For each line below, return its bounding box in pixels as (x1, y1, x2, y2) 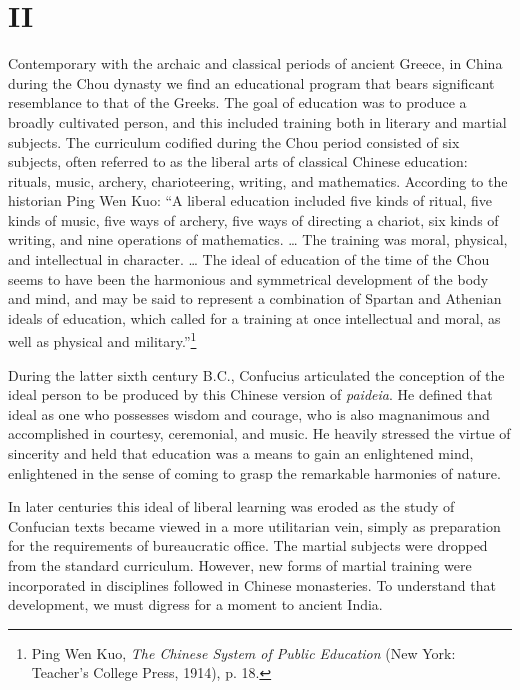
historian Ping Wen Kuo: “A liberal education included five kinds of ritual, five (8, 190, 492, 211)
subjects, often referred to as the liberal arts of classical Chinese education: (8, 151, 468, 172)
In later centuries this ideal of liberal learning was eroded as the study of (8, 496, 455, 517)
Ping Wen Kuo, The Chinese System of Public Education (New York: (31, 642, 456, 663)
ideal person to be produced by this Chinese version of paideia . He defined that (8, 384, 493, 405)
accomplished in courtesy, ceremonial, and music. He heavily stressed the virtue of (8, 423, 511, 444)
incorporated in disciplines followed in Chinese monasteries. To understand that (8, 574, 496, 595)
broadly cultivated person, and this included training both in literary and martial (8, 111, 507, 132)
